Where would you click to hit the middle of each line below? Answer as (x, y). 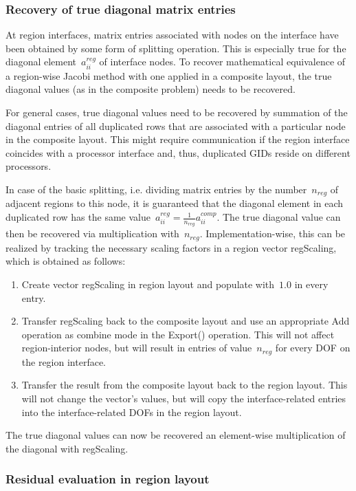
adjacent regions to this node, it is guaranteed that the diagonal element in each (175, 203)
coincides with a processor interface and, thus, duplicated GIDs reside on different (178, 152)
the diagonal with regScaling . (67, 448)
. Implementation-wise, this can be (272, 233)
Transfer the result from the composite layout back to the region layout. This (185, 385)
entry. (34, 297)
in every (311, 284)
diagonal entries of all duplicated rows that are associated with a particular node (176, 126)
